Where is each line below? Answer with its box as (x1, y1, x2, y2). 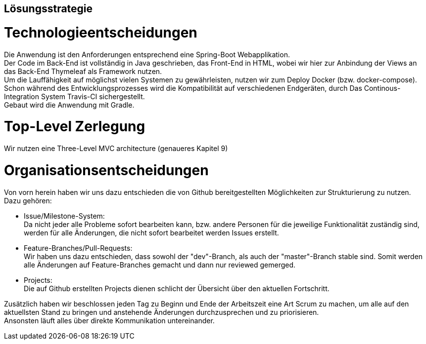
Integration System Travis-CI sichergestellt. (4, 92, 145, 101)
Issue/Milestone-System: (24, 211, 105, 220)
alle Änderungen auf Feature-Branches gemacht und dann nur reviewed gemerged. (24, 260, 296, 269)
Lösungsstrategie (4, 2, 93, 15)
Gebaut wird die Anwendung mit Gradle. (4, 100, 135, 109)
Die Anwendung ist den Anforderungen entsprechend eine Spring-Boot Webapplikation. (4, 50, 290, 59)
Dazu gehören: (4, 196, 52, 205)
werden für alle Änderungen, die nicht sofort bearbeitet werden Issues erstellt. (24, 228, 279, 237)
